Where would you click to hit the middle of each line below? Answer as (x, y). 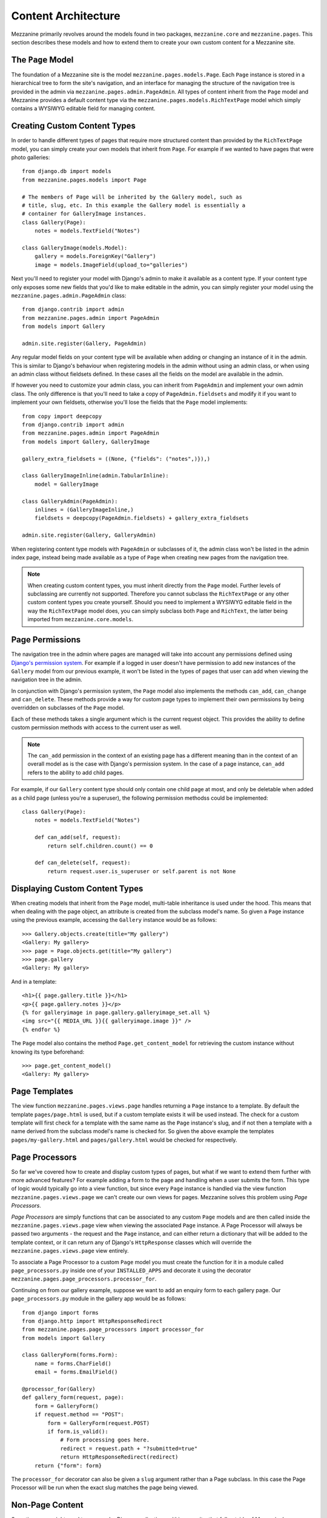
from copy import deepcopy (62, 416)
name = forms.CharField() (73, 1363)
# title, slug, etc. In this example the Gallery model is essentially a (134, 206)
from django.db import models (67, 171)
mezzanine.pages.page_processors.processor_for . (84, 1279)
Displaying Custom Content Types (77, 889)
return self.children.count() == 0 (100, 846)
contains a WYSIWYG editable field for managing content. (83, 109)
